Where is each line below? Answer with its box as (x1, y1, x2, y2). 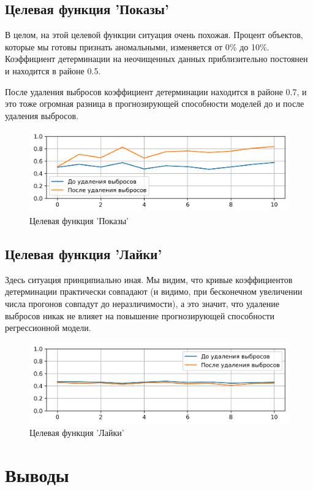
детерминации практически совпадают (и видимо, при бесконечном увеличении (5, 285, 303, 298)
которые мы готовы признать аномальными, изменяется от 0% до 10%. (5, 40, 270, 53)
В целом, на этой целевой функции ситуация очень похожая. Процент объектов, (5, 28, 303, 41)
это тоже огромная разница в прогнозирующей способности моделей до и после (5, 97, 304, 110)
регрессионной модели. (5, 321, 91, 334)
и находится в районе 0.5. (5, 64, 101, 77)
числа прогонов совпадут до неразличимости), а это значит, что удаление (5, 297, 279, 309)
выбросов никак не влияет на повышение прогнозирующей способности (5, 309, 274, 322)
